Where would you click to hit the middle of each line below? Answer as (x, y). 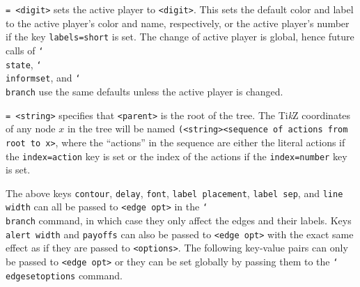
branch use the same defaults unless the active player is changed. (144, 91)
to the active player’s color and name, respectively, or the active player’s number (178, 23)
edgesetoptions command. (64, 275)
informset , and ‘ (43, 78)
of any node (31, 129)
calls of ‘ (25, 50)
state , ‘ (24, 64)
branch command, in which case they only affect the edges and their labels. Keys (179, 220)
